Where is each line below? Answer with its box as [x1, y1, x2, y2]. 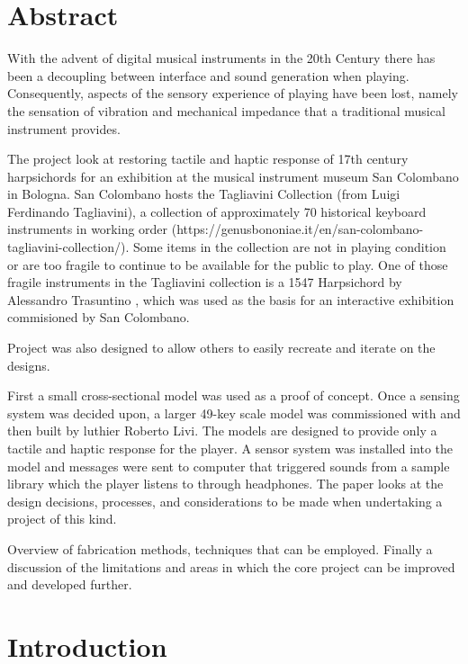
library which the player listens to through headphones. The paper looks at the [7, 474, 444, 493]
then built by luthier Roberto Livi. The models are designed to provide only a [7, 421, 437, 440]
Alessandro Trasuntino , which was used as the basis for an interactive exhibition [7, 290, 454, 309]
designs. [7, 355, 50, 374]
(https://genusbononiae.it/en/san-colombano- [171, 220, 424, 238]
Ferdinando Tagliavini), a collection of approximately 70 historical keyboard [7, 202, 427, 220]
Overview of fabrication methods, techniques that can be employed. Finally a [7, 539, 433, 558]
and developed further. [7, 575, 132, 594]
